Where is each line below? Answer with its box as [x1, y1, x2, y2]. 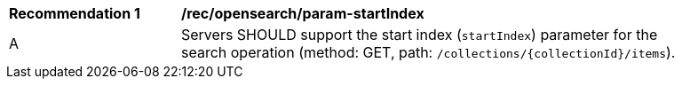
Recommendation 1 [9, 4, 140, 22]
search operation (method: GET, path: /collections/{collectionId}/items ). [181, 43, 676, 61]
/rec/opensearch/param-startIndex [181, 4, 424, 22]
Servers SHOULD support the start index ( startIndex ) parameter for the [181, 26, 658, 43]
